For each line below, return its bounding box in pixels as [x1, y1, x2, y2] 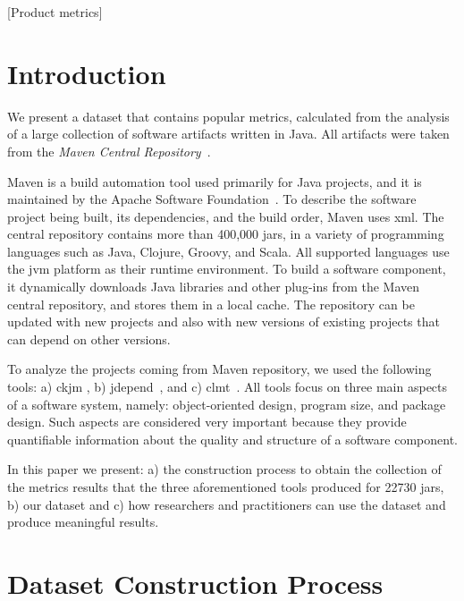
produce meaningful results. [7, 512, 159, 531]
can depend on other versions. [7, 329, 171, 348]
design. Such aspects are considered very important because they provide [7, 412, 407, 431]
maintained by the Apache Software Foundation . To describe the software [7, 190, 417, 208]
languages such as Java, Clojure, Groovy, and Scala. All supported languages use [7, 241, 450, 260]
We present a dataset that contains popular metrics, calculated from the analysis [7, 106, 450, 125]
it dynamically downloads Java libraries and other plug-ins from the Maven [7, 277, 420, 296]
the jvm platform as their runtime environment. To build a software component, [7, 259, 446, 278]
